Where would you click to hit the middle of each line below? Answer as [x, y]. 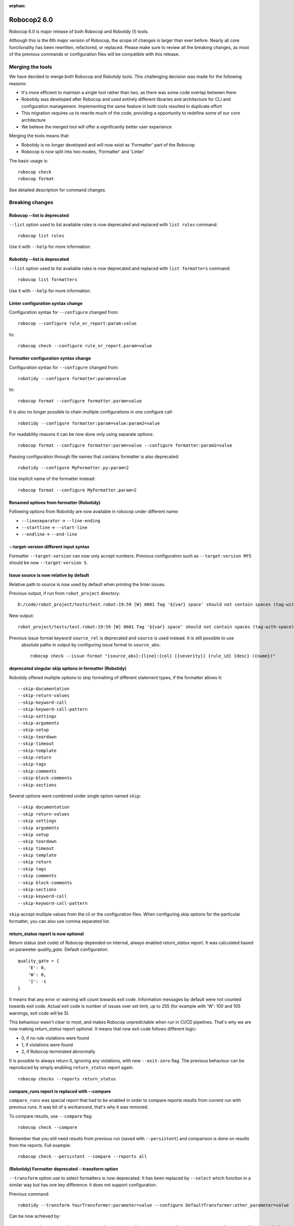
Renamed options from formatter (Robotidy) [55, 502]
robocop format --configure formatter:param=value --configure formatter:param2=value [125, 446]
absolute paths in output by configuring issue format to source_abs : [91, 644]
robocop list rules [41, 236]
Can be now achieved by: [35, 1216]
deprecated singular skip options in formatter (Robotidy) [68, 668]
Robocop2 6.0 [31, 20]
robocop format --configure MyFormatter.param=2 [77, 490]
